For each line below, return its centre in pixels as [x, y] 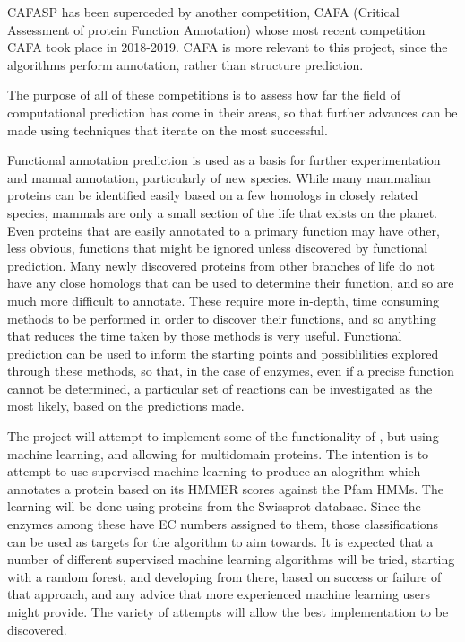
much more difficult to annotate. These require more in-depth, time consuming [224, 300]
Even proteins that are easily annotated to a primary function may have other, [224, 230]
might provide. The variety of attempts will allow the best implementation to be [228, 612]
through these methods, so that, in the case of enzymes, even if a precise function [231, 371]
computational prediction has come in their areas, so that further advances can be [232, 112]
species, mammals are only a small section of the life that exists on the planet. [223, 212]
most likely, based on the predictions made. [126, 406]
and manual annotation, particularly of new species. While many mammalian [219, 177]
